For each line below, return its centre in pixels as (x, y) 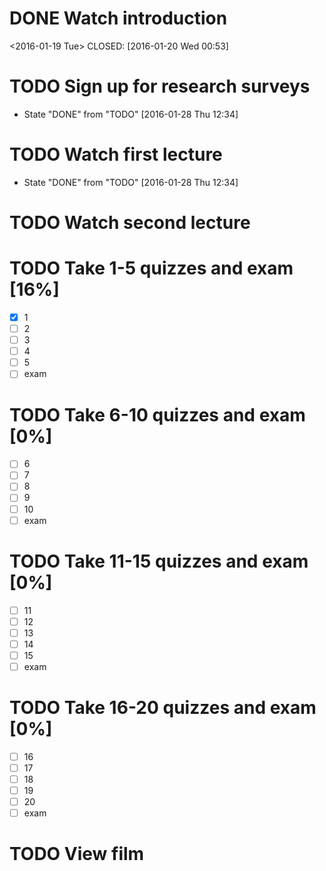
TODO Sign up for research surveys (160, 86)
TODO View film (77, 854)
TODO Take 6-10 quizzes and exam (157, 414)
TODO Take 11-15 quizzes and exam (159, 561)
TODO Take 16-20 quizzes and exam (163, 708)
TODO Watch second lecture (130, 223)
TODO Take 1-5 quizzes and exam (151, 268)
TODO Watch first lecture (116, 154)
